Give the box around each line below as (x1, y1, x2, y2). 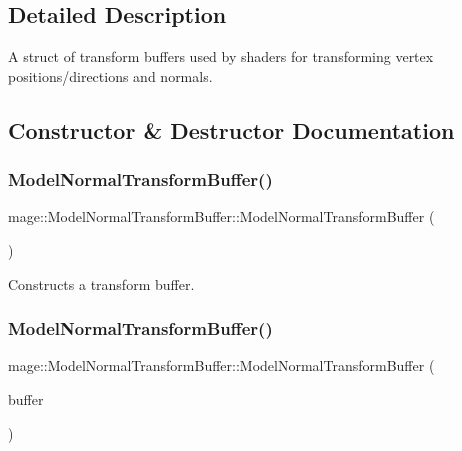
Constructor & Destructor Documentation (8, 114, 455, 145)
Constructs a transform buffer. (8, 273, 195, 294)
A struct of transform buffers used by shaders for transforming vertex (8, 46, 434, 67)
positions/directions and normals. (8, 65, 213, 86)
